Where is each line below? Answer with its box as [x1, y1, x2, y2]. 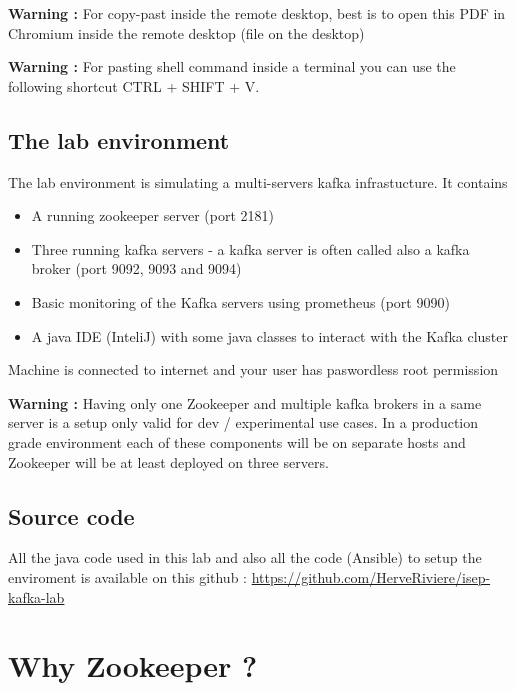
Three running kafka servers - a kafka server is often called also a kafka [31, 238, 470, 259]
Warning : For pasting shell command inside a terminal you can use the [8, 56, 456, 77]
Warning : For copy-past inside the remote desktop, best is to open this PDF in [8, 3, 506, 23]
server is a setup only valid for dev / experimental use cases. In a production [8, 412, 479, 433]
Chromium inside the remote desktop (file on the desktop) [8, 22, 365, 43]
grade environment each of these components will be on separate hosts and [8, 431, 466, 452]
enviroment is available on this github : [8, 566, 247, 587]
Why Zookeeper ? [8, 645, 258, 686]
